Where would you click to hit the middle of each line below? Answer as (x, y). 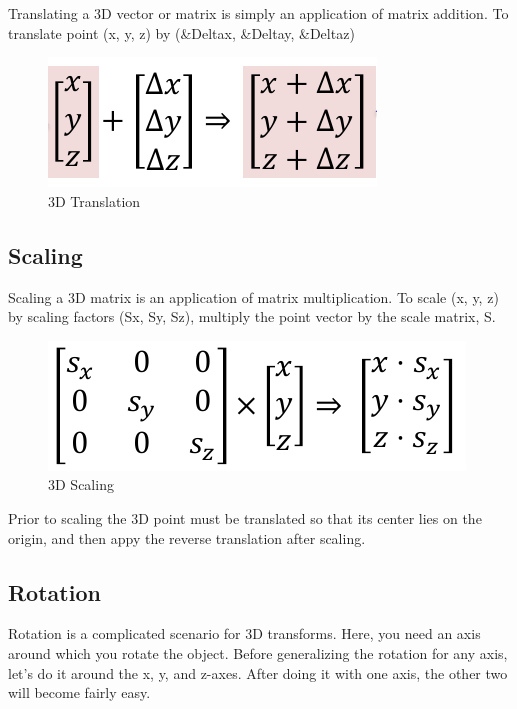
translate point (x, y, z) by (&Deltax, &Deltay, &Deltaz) (181, 32)
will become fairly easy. (79, 692)
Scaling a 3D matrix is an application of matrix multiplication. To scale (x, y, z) (253, 296)
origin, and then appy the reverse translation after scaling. (187, 537)
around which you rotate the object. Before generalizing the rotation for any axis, (258, 652)
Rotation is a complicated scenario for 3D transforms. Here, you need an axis (244, 633)
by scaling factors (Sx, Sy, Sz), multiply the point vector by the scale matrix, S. (252, 316)
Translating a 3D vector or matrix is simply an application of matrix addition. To (258, 13)
